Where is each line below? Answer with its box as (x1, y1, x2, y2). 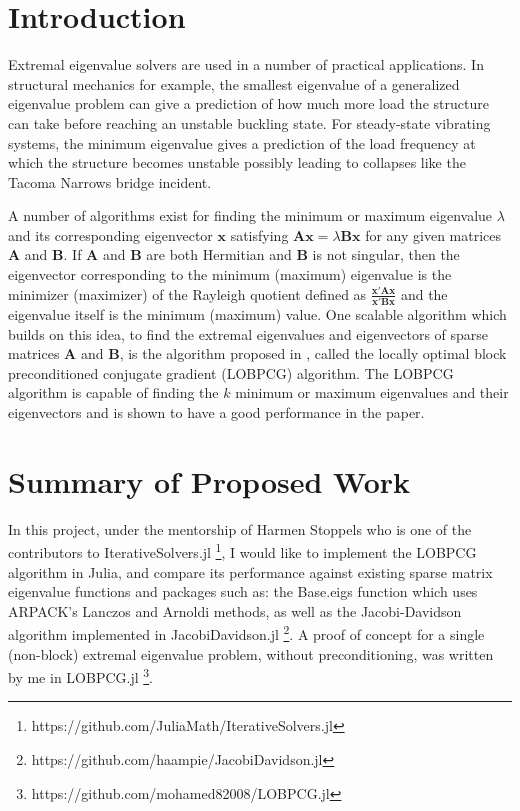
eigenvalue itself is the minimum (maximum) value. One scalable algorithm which (8, 303, 507, 324)
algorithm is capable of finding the (8, 382, 219, 403)
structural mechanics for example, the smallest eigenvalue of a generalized (8, 73, 460, 94)
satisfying (230, 224, 289, 245)
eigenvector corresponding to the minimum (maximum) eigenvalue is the (8, 264, 452, 285)
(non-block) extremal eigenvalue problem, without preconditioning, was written (8, 643, 494, 664)
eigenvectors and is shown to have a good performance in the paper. (8, 401, 425, 422)
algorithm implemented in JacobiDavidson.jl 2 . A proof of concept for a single (8, 621, 485, 644)
